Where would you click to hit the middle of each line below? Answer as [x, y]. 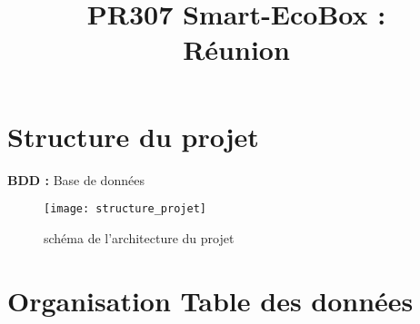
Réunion [236, 49]
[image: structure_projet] [125, 209]
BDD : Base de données [76, 179]
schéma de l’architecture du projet [139, 237]
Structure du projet [133, 136]
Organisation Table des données [210, 300]
